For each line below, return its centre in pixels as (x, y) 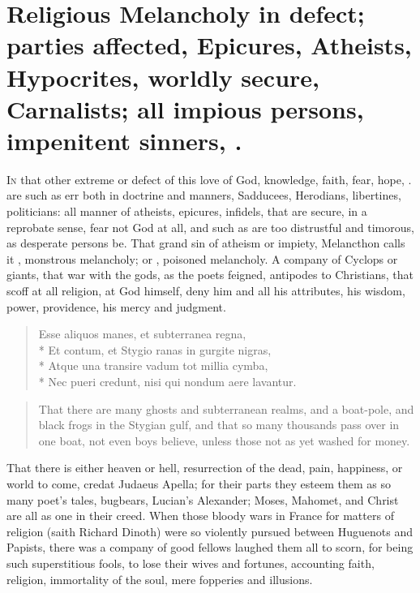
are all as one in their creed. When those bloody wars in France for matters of (200, 516)
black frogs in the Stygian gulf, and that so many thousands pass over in (219, 425)
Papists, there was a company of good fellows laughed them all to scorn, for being (210, 547)
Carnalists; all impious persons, (185, 108)
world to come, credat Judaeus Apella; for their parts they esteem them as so (199, 483)
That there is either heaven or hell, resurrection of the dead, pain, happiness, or (205, 468)
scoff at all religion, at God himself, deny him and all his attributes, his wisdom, (206, 291)
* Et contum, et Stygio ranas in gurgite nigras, (155, 349)
